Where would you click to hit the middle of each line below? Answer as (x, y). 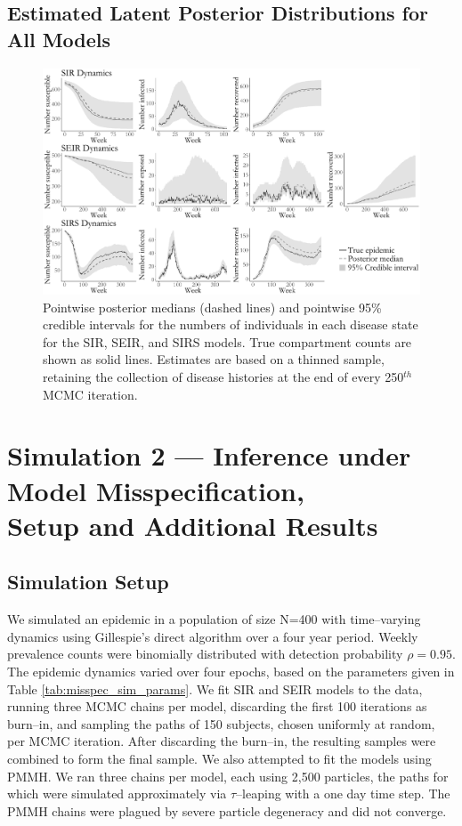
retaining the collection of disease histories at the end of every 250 (223, 377)
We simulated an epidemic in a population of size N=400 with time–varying (214, 619)
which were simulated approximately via (117, 794)
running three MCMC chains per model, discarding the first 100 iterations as (217, 706)
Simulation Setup (88, 582)
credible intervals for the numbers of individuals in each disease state (231, 324)
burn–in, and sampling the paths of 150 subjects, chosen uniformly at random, (221, 723)
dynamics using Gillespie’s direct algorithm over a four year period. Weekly (213, 636)
